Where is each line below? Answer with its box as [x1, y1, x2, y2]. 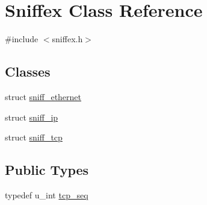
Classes [5, 62, 51, 81]
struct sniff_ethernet [5, 90, 82, 102]
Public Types [5, 160, 89, 179]
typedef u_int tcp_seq [5, 188, 88, 201]
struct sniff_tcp [5, 131, 63, 143]
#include [5, 33, 39, 45]
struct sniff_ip [5, 110, 58, 123]
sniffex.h [52, 33, 83, 45]
